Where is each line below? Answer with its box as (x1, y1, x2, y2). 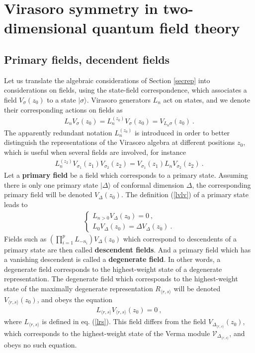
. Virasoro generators (86, 94, 151, 105)
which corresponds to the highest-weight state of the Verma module (4, 328, 210, 338)
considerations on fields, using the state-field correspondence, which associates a (4, 85, 247, 95)
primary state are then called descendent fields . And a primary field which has (4, 244, 251, 254)
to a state (47, 94, 76, 105)
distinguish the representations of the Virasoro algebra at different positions (4, 137, 235, 147)
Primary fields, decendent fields (4, 51, 170, 67)
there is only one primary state (4, 179, 98, 190)
